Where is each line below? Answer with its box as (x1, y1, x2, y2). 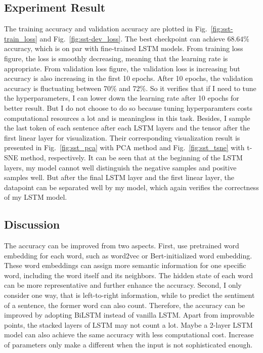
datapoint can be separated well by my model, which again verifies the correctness (4, 182, 259, 192)
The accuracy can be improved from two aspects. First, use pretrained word (4, 240, 239, 251)
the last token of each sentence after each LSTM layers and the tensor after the (4, 122, 250, 133)
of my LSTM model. (4, 192, 67, 202)
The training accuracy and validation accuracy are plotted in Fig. (4, 23, 207, 34)
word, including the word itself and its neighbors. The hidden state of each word (4, 270, 253, 280)
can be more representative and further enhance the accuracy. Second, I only (4, 280, 242, 290)
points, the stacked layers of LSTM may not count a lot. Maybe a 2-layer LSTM (4, 319, 253, 330)
